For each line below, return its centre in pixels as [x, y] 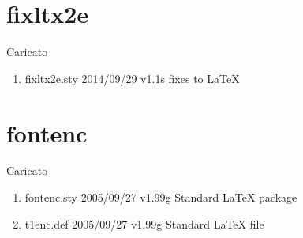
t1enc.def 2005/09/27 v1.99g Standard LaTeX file [144, 223]
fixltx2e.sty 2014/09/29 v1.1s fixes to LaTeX [132, 78]
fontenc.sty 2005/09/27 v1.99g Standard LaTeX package [161, 197]
